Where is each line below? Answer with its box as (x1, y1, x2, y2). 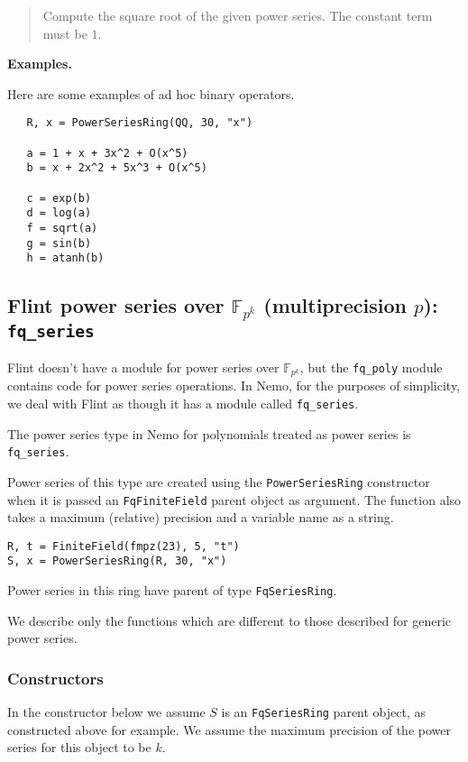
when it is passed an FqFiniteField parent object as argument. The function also (7, 490, 462, 509)
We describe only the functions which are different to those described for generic (7, 611, 452, 629)
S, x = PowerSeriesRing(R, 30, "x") (7, 555, 227, 568)
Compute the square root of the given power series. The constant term (42, 6, 433, 24)
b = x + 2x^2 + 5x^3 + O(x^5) (26, 161, 207, 175)
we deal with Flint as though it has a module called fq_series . (7, 393, 359, 412)
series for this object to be (7, 738, 151, 757)
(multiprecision (263, 291, 407, 319)
